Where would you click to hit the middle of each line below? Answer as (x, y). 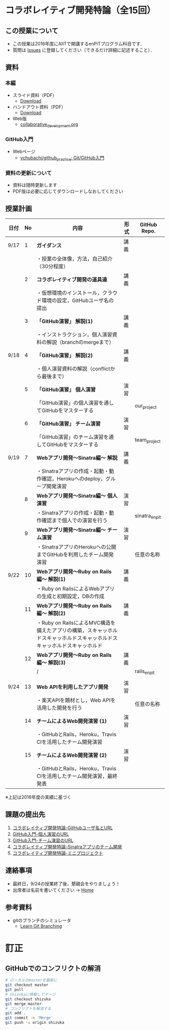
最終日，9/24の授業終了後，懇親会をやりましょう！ (66, 883)
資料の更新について (29, 173)
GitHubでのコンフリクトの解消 (53, 968)
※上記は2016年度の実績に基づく (38, 797)
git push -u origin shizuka (35, 1023)
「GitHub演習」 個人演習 (66, 389)
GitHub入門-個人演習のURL (41, 834)
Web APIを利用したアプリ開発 (72, 687)
